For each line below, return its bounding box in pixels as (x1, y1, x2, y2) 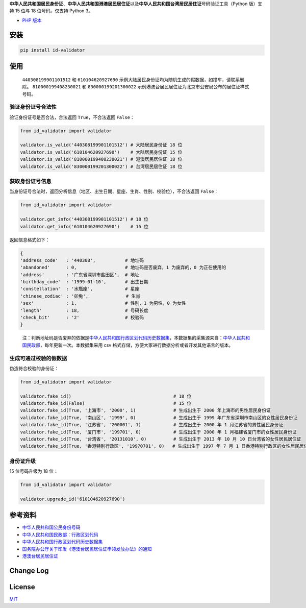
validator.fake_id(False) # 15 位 (20, 401, 192, 406)
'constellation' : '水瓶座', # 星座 (20, 286, 140, 292)
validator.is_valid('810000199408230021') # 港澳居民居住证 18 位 (20, 156, 183, 162)
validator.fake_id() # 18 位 (20, 393, 192, 399)
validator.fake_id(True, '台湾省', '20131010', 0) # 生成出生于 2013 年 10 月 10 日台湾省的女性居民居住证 (20, 436, 301, 442)
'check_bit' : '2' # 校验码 (20, 314, 144, 321)
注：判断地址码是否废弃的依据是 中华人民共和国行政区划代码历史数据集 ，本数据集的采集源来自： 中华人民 (22, 335, 241, 341)
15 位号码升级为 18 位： (9, 468, 59, 474)
